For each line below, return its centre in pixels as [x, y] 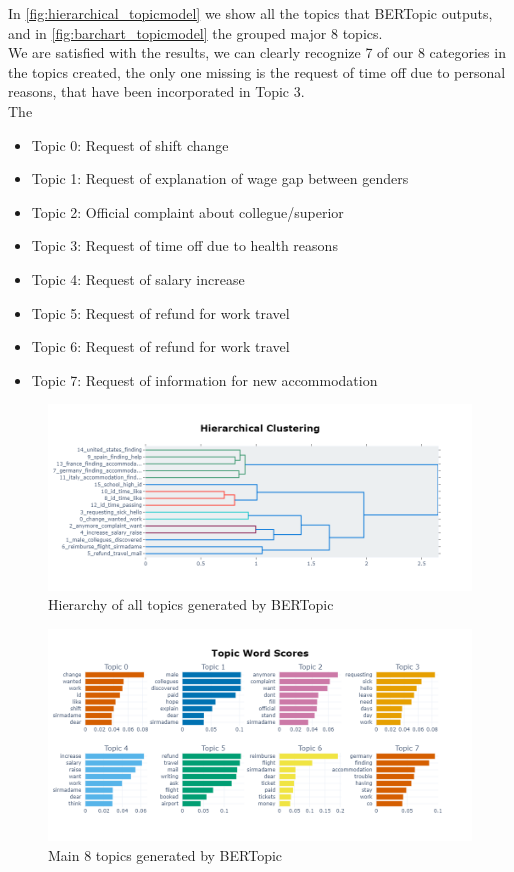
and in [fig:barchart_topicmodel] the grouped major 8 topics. [195, 32]
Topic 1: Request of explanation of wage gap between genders [220, 178]
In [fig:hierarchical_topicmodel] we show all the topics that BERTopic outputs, [250, 13]
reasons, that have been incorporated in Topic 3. [156, 91]
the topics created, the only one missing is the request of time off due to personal [257, 71]
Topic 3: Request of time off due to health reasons [184, 245]
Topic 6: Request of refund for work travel [160, 346]
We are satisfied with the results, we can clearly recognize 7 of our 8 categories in [257, 52]
